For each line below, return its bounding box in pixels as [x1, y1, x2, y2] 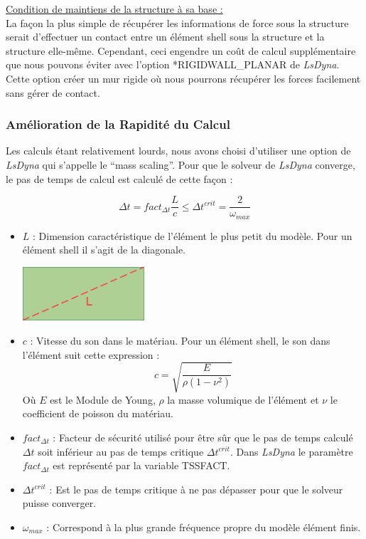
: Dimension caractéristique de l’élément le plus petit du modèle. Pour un [33, 228, 352, 243]
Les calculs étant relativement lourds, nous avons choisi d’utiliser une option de [6, 143, 351, 158]
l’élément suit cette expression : [22, 347, 160, 362]
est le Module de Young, [50, 392, 156, 407]
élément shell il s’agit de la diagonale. [22, 242, 185, 257]
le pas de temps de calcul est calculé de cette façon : [6, 171, 233, 186]
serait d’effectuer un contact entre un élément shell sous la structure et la [6, 29, 325, 44]
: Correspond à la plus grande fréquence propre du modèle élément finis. [46, 519, 361, 534]
